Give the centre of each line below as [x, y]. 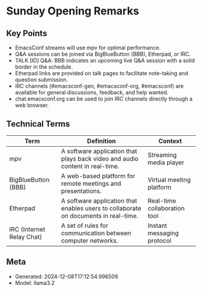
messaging [163, 233]
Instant [157, 225]
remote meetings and [91, 183]
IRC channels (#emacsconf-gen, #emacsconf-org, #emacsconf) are [99, 86]
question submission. [41, 80]
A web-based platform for [98, 176]
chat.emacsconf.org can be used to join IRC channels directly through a [104, 99]
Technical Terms [38, 124]
